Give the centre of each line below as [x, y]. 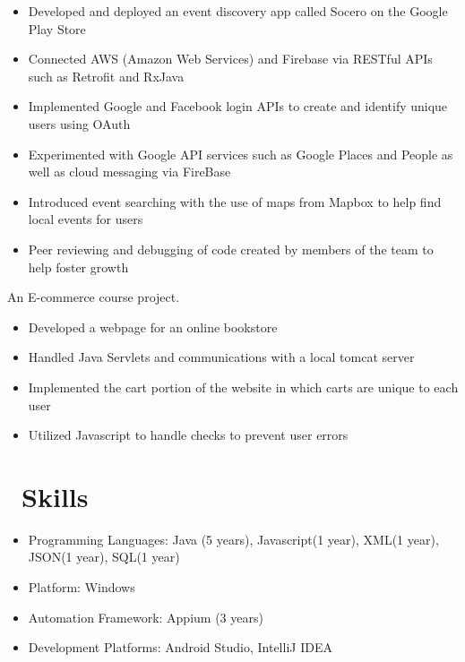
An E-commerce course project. [94, 297]
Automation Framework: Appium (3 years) [146, 617]
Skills [55, 496]
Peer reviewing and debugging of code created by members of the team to [231, 249]
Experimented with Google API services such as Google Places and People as [241, 154]
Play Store [57, 28]
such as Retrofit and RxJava [106, 76]
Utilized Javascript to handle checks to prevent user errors [188, 435]
